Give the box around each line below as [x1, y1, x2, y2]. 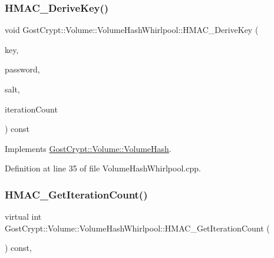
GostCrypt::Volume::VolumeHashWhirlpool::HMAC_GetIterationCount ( [5, 221, 270, 234]
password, [5, 63, 40, 75]
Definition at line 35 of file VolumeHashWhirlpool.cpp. [5, 162, 201, 174]
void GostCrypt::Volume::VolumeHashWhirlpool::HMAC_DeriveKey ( [5, 24, 259, 36]
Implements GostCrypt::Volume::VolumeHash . [5, 142, 171, 154]
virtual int [5, 210, 42, 223]
